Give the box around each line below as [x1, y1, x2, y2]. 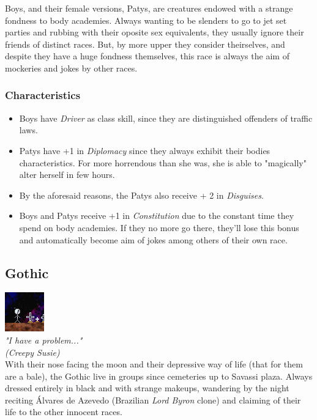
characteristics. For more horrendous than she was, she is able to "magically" [19, 156, 307, 169]
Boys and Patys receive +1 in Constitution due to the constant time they [19, 209, 294, 222]
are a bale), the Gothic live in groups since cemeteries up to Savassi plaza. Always [5, 369, 313, 382]
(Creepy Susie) [5, 345, 60, 358]
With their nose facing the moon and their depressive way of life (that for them [5, 358, 303, 370]
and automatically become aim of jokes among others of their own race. [19, 233, 288, 246]
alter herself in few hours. [19, 168, 115, 181]
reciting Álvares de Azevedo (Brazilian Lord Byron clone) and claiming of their [5, 393, 301, 406]
